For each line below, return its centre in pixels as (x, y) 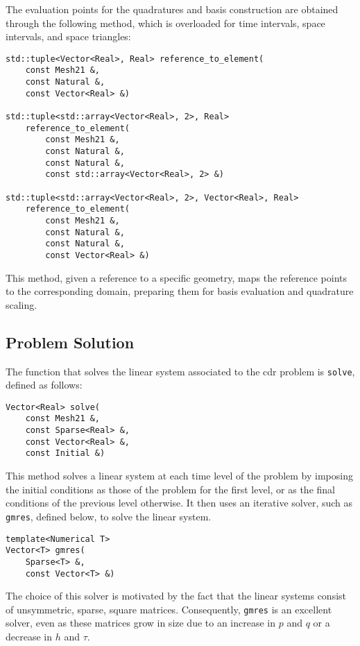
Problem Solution (70, 342)
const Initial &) (65, 453)
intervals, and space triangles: (68, 36)
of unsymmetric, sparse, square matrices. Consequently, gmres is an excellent (169, 609)
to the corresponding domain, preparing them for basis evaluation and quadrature (180, 291)
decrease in (29, 637)
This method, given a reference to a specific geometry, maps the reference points (176, 277)
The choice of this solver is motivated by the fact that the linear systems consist (176, 596)
